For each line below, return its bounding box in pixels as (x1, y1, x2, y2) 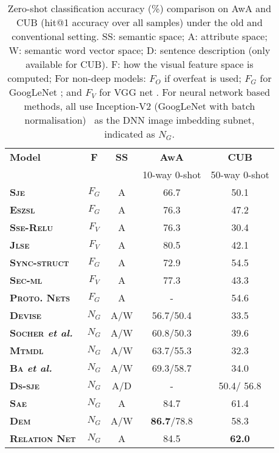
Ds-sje (10, 378, 40, 392)
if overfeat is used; (164, 71, 241, 85)
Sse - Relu (10, 220, 53, 234)
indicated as (104, 127, 155, 141)
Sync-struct (10, 255, 69, 269)
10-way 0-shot (142, 167, 201, 181)
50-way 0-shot (210, 167, 269, 181)
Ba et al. (10, 361, 52, 375)
